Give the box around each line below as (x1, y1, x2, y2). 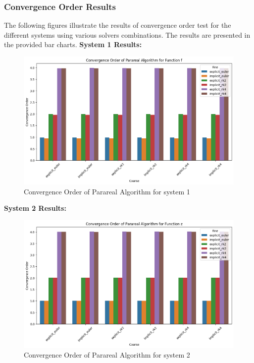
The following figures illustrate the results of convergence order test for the (4, 20, 231, 30)
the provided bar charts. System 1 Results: (4, 39, 142, 50)
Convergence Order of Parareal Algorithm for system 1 (24, 186, 190, 196)
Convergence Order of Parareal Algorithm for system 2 (24, 350, 190, 360)
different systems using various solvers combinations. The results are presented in (4, 29, 251, 40)
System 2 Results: (4, 203, 66, 213)
